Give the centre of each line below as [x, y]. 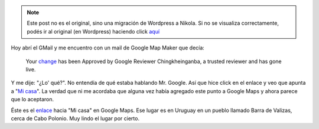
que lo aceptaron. [32, 100]
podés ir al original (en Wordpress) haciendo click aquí [93, 31]
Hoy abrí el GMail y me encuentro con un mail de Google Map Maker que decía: [108, 48]
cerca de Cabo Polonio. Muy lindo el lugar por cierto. [75, 118]
